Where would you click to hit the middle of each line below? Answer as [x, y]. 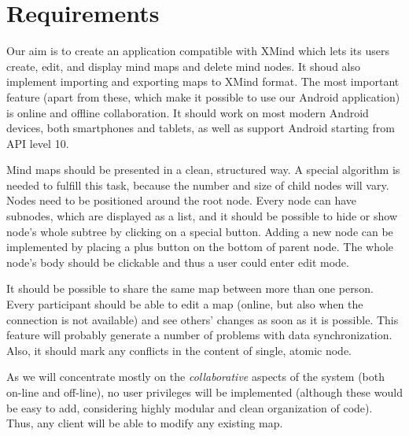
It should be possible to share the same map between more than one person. [190, 288]
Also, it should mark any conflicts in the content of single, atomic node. [179, 350]
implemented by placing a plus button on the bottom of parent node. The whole [200, 247]
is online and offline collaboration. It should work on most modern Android [188, 112]
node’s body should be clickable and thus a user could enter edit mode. [178, 262]
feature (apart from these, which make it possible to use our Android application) [203, 96]
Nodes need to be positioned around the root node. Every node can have [181, 200]
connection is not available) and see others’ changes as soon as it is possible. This [203, 319]
